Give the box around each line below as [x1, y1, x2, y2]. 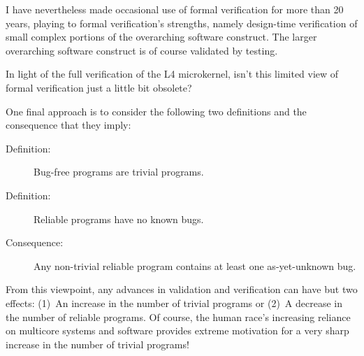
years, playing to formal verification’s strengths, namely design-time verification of [6, 15, 358, 30]
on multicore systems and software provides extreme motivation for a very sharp [6, 323, 349, 338]
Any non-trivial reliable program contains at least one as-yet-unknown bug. [34, 258, 356, 273]
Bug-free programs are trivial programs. [34, 164, 204, 179]
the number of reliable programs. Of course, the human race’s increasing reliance [6, 309, 351, 324]
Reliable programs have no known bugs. [34, 211, 204, 226]
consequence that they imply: [6, 118, 131, 132]
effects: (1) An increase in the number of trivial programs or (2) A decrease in [6, 295, 342, 310]
